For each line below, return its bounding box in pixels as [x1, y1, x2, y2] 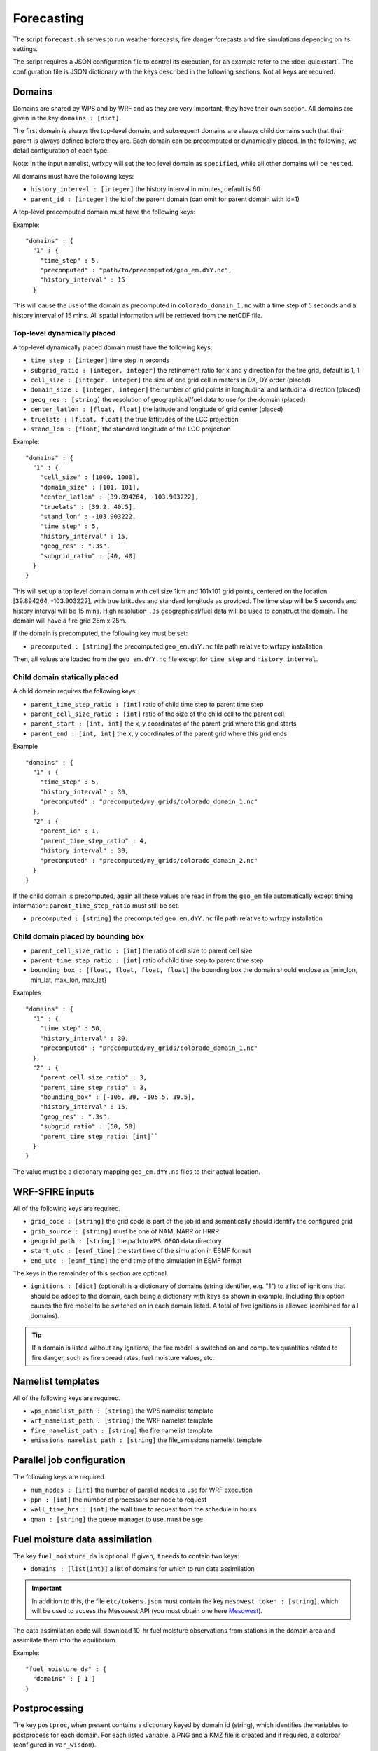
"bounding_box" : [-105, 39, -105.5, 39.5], [39, 1093, 195, 1101]
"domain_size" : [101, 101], [39, 483, 140, 491]
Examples [13, 988, 41, 997]
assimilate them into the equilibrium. [13, 1635, 118, 1644]
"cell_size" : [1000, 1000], [39, 473, 140, 481]
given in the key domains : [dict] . [13, 114, 122, 123]
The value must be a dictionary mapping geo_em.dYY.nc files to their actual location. [13, 1167, 260, 1176]
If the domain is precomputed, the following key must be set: [13, 629, 188, 637]
